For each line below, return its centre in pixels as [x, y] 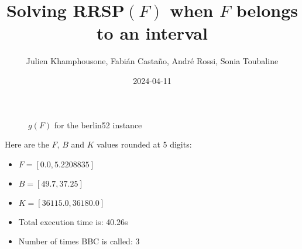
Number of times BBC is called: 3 [79, 241]
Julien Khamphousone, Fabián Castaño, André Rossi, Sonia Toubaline [152, 61]
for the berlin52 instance [98, 124]
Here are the [27, 144]
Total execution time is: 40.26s [73, 221]
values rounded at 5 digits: [144, 144]
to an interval [152, 33]
